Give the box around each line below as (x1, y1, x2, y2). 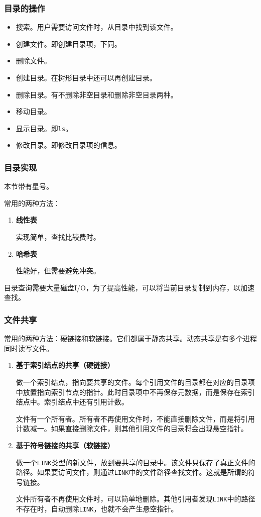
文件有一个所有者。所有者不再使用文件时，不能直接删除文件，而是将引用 (16, 413, 255, 424)
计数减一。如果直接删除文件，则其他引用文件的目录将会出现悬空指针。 (16, 423, 248, 434)
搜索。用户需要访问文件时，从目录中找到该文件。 (16, 22, 178, 32)
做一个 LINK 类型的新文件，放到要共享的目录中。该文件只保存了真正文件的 (16, 457, 255, 467)
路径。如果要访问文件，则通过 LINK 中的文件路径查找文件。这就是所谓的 (16, 467, 248, 477)
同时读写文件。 (4, 343, 53, 353)
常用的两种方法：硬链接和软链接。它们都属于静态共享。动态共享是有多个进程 (4, 333, 257, 344)
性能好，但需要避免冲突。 (16, 265, 100, 276)
